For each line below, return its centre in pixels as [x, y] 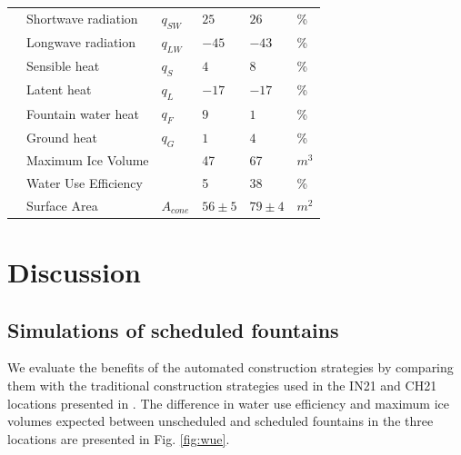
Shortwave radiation [82, 19]
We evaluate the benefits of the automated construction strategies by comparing [230, 367]
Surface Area [62, 205]
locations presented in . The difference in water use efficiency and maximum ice [228, 403]
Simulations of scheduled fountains [173, 329]
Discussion [74, 272]
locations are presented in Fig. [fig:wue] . [119, 438]
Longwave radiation [81, 42]
